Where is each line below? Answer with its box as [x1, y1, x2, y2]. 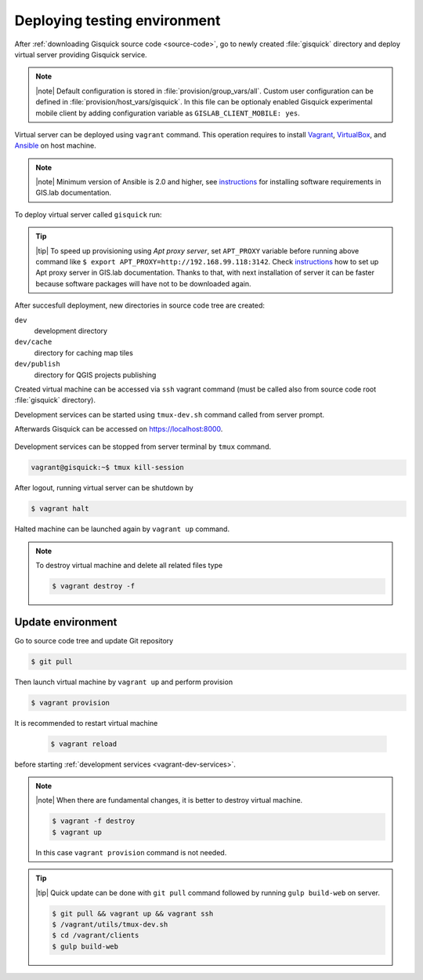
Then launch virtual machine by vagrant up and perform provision [14, 677, 233, 687]
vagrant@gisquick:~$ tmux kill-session [31, 463, 184, 472]
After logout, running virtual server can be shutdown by [14, 483, 193, 493]
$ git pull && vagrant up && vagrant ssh [52, 909, 214, 918]
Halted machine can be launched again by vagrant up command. [14, 524, 230, 534]
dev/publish [14, 359, 60, 369]
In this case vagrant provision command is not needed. [35, 847, 227, 857]
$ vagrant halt [31, 505, 89, 513]
